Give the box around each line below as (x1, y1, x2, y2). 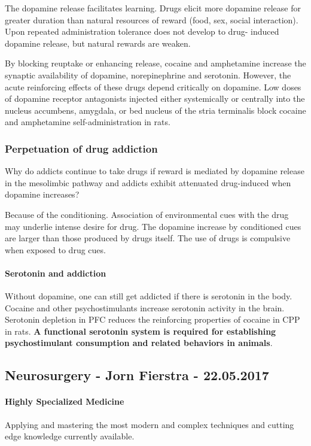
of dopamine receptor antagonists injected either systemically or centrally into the (5, 92, 305, 105)
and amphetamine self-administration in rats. (5, 116, 170, 128)
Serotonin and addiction (5, 266, 106, 279)
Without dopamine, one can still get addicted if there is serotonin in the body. (5, 290, 292, 302)
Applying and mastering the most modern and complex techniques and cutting (5, 418, 294, 430)
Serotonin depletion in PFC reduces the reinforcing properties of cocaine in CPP (5, 313, 300, 326)
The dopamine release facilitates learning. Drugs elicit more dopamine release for (5, 2, 301, 14)
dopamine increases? (5, 188, 80, 201)
